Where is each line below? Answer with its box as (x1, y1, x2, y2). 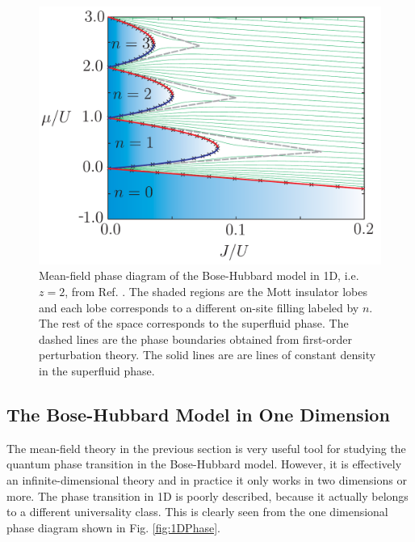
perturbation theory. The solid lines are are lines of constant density (39, 346, 376, 363)
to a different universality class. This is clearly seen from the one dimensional (6, 503, 388, 520)
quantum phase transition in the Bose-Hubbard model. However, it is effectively (6, 455, 402, 472)
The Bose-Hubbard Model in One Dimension (6, 401, 390, 426)
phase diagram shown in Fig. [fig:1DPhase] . (6, 519, 220, 536)
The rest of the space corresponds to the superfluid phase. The (39, 315, 349, 332)
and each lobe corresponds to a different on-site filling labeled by (39, 299, 359, 315)
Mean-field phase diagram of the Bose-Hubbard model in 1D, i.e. (39, 267, 359, 284)
